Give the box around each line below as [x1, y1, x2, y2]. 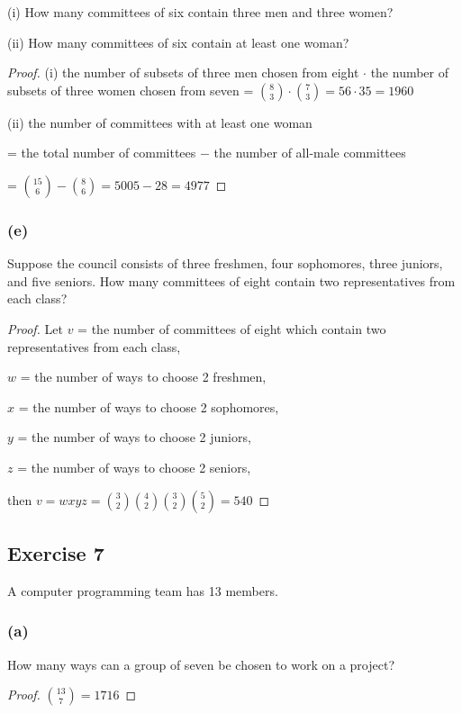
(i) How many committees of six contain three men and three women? [7, 3, 394, 21]
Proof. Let [7, 319, 63, 338]
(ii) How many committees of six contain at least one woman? [7, 32, 349, 51]
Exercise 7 [7, 538, 104, 566]
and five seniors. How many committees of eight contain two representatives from [7, 271, 456, 290]
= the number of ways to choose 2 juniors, [17, 428, 251, 447]
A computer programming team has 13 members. [7, 581, 278, 600]
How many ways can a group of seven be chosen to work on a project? [7, 654, 395, 673]
